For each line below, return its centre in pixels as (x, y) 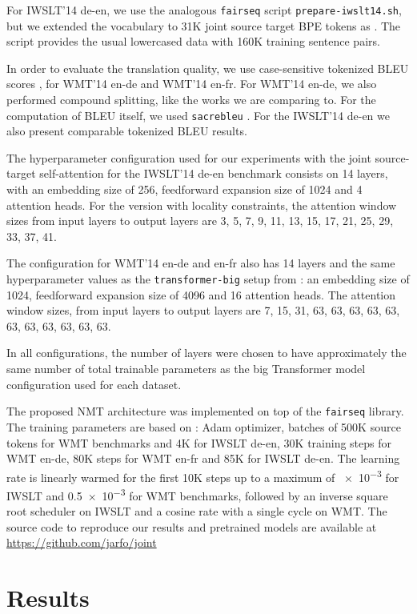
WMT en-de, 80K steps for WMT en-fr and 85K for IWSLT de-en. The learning (203, 458)
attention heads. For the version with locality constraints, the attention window (202, 205)
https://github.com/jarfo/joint (82, 542)
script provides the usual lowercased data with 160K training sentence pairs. (193, 41)
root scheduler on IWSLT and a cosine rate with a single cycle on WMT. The (197, 511)
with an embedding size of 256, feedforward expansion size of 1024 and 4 (184, 189)
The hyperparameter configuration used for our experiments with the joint (189, 157)
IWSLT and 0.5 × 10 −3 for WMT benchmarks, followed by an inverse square (197, 494)
